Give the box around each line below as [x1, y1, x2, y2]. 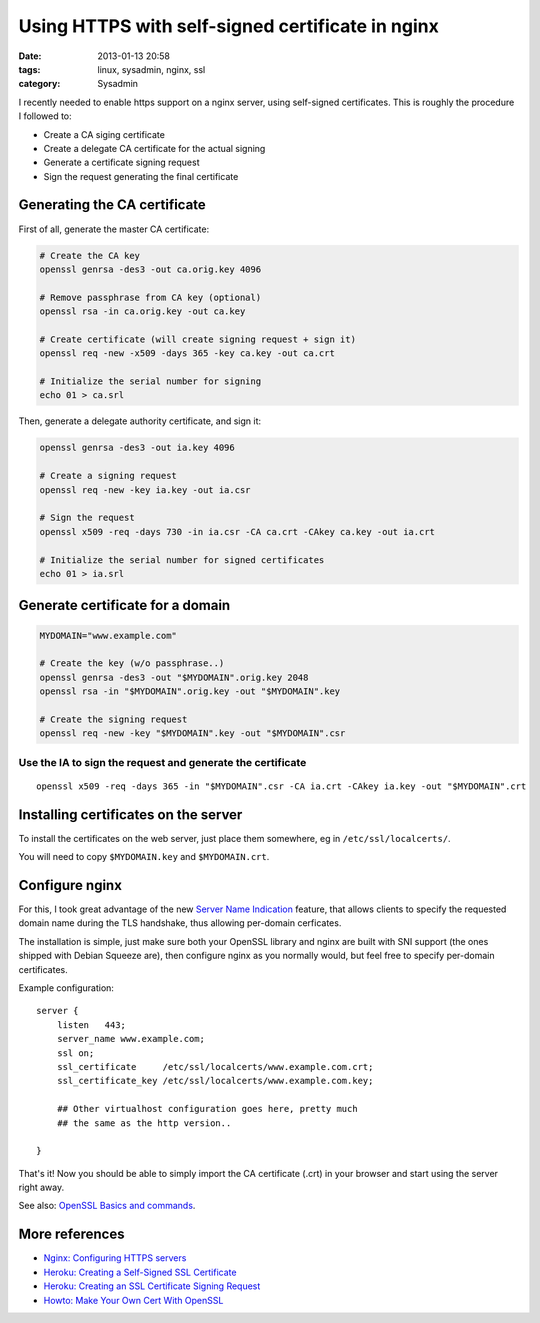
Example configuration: [18, 981, 115, 994]
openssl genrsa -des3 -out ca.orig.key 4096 [39, 263, 262, 275]
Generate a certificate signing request [43, 156, 200, 169]
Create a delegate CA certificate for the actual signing [43, 142, 266, 154]
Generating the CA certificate [18, 196, 207, 214]
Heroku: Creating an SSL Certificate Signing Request [43, 1280, 261, 1292]
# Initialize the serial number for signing [39, 376, 262, 387]
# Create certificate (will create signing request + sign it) [39, 333, 357, 345]
